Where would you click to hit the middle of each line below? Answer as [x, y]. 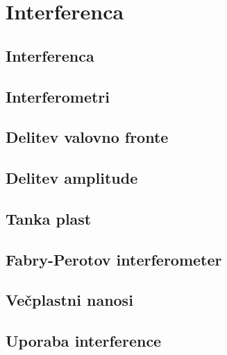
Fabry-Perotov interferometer [114, 259]
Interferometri [58, 96]
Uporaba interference [84, 341]
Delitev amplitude [72, 178]
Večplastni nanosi [69, 300]
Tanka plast [49, 218]
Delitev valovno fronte [87, 137]
